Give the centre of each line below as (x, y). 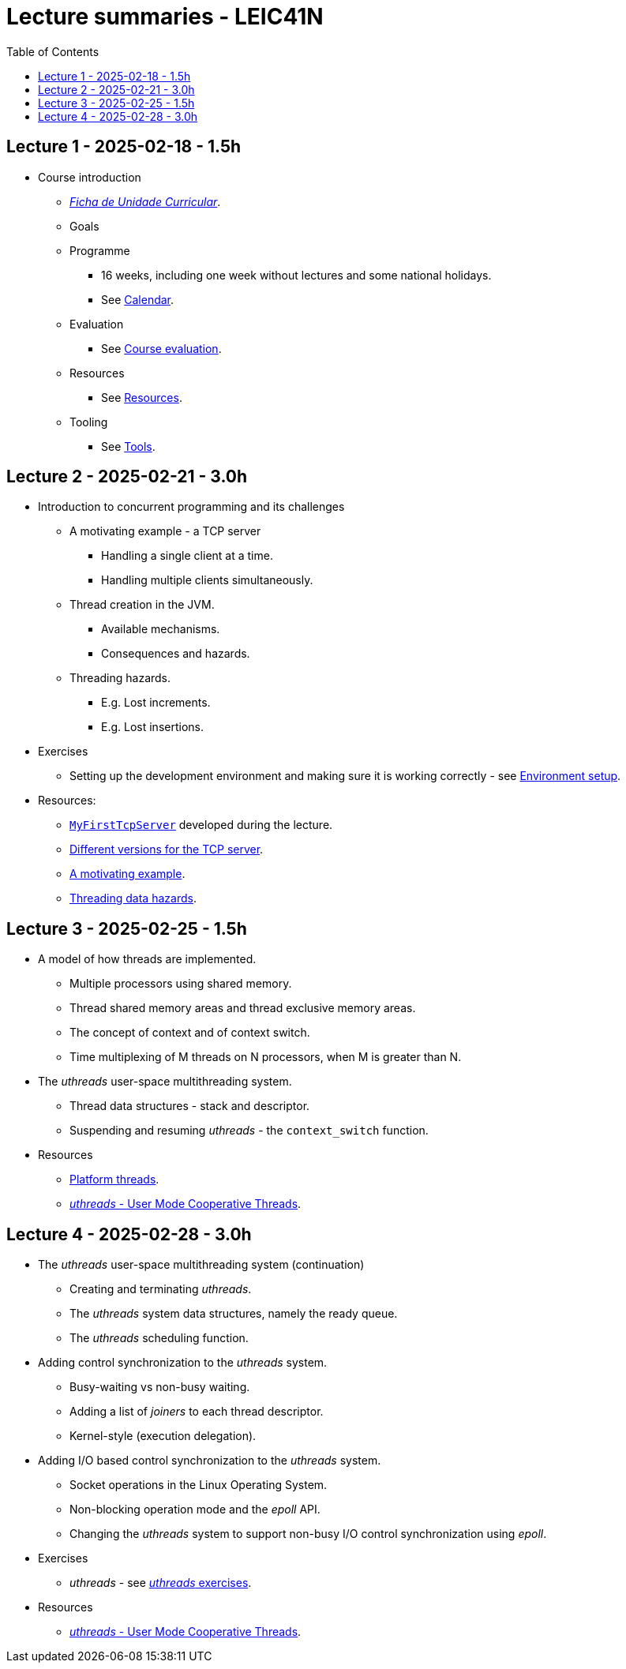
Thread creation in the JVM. (142, 605)
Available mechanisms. (161, 629)
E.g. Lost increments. (156, 703)
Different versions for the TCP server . (167, 850)
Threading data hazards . (133, 898)
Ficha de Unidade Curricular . (145, 201)
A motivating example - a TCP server (165, 531)
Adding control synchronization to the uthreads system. (183, 1363)
